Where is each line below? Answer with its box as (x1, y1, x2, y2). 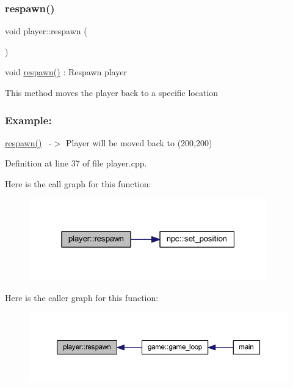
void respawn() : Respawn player (5, 65, 127, 78)
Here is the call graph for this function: (5, 177, 151, 190)
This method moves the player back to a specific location (5, 86, 219, 99)
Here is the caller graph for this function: (5, 291, 159, 304)
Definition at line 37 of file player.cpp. (5, 157, 147, 170)
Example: (5, 112, 52, 127)
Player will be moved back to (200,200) (66, 136, 212, 149)
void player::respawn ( (5, 24, 87, 37)
